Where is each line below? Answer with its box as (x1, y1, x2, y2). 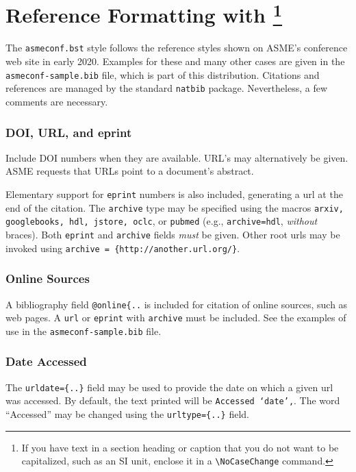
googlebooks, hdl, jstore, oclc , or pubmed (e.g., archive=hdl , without (5, 214, 318, 228)
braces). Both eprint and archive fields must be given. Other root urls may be (5, 227, 340, 241)
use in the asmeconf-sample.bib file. (5, 323, 162, 338)
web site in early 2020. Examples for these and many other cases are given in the (5, 54, 345, 69)
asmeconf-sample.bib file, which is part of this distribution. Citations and (5, 67, 320, 82)
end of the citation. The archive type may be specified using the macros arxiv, (5, 200, 344, 214)
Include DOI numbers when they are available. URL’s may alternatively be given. (5, 150, 348, 164)
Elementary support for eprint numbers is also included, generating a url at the (5, 187, 343, 201)
